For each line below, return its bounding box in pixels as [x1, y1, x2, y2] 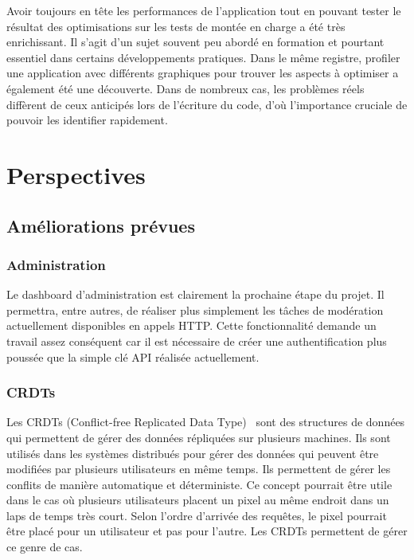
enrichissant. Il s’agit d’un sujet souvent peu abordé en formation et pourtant [6, 33, 385, 50]
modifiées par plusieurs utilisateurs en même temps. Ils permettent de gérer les [6, 460, 391, 477]
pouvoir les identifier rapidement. [6, 112, 168, 128]
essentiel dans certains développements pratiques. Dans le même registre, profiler [6, 49, 400, 65]
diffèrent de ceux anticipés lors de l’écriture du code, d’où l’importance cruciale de [6, 96, 408, 112]
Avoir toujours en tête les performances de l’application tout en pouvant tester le [6, 2, 401, 18]
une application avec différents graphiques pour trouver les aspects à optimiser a [6, 65, 399, 81]
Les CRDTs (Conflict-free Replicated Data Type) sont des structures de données [6, 413, 405, 430]
